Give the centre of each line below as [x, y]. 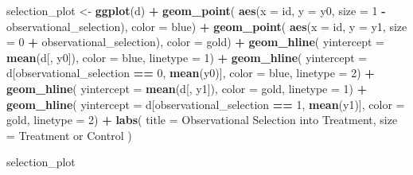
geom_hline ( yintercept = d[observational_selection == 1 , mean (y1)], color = [206, 104]
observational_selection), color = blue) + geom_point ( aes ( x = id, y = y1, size [207, 26]
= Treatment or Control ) [69, 135]
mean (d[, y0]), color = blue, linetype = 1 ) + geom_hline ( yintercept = [187, 57]
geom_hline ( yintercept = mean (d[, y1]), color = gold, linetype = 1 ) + [187, 88]
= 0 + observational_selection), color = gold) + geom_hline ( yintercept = [195, 42]
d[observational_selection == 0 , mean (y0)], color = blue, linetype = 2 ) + [191, 73]
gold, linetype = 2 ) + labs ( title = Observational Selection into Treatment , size [202, 120]
